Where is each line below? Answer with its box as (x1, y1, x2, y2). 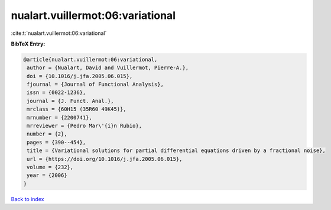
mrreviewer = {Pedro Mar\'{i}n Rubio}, (27, 122, 142, 130)
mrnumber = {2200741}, (27, 114, 93, 121)
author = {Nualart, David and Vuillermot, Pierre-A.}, (27, 64, 189, 71)
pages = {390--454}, (27, 139, 86, 146)
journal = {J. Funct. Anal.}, (27, 98, 115, 104)
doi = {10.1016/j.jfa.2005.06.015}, (27, 73, 133, 79)
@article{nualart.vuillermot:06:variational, (23, 56, 158, 63)
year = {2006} (27, 172, 67, 179)
